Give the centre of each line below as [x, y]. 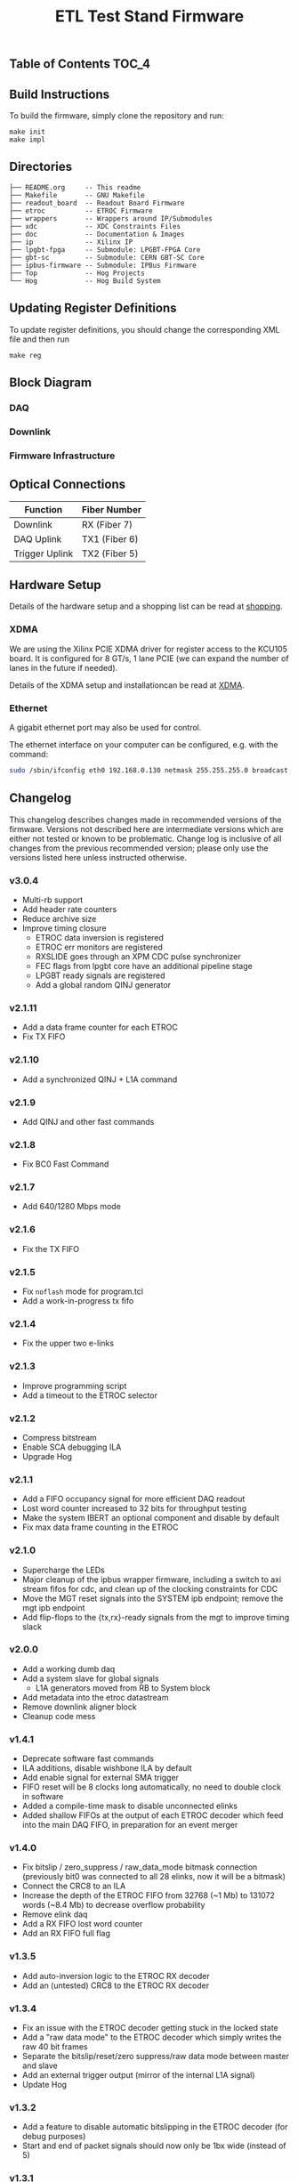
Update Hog [44, 2085]
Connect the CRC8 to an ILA [74, 1886]
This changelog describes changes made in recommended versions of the [145, 820]
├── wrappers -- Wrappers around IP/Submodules [111, 218]
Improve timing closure [64, 928]
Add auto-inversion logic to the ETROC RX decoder [116, 1976]
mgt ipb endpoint [53, 1607]
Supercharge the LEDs [63, 1570]
